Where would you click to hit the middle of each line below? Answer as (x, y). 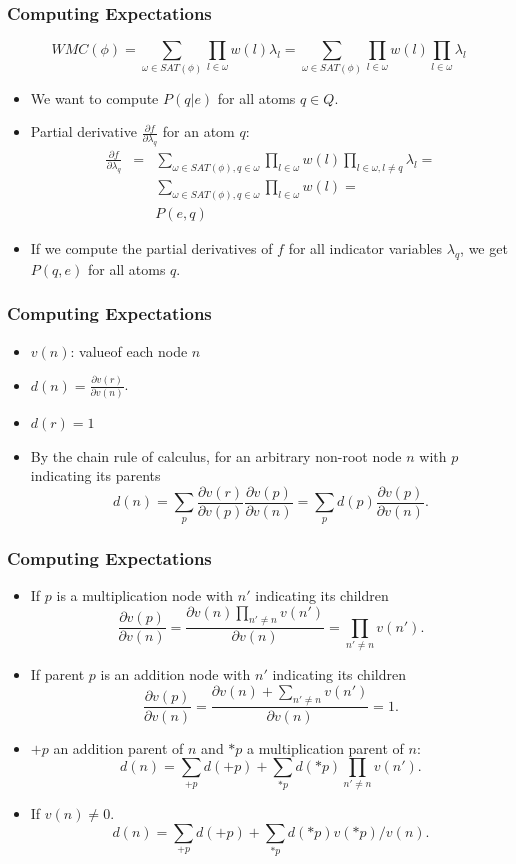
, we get (484, 248)
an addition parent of (118, 747)
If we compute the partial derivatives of (151, 248)
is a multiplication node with (145, 594)
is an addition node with (175, 674)
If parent (57, 674)
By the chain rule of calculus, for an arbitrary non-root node (216, 455)
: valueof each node (129, 350)
